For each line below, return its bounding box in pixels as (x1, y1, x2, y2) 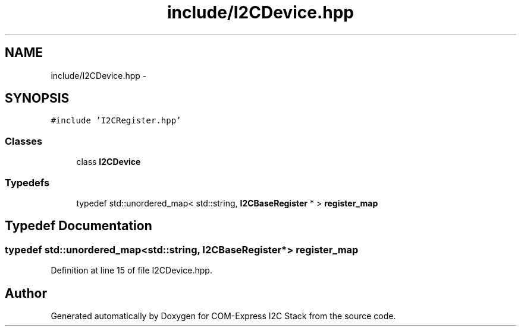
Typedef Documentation (5, 218, 152, 234)
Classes (5, 135, 43, 147)
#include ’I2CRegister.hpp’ (51, 116, 181, 126)
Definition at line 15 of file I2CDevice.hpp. (51, 265, 212, 276)
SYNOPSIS (5, 91, 70, 106)
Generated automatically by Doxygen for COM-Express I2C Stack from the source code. (51, 311, 396, 321)
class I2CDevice (76, 157, 141, 167)
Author (5, 285, 47, 301)
